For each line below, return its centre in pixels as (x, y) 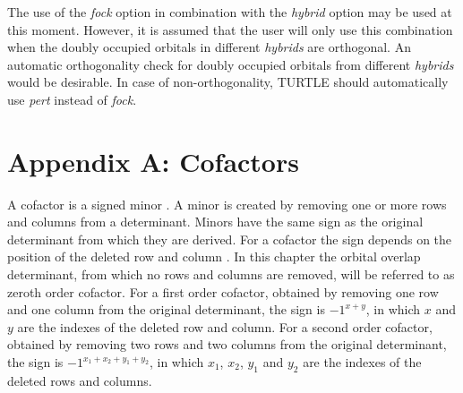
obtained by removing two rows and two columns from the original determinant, (227, 344)
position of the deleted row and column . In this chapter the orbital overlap (214, 256)
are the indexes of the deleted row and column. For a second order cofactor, (225, 326)
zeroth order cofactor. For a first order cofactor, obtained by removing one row (223, 291)
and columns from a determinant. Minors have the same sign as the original (215, 222)
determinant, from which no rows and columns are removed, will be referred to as (231, 274)
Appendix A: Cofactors (153, 161)
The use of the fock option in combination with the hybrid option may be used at (230, 12)
